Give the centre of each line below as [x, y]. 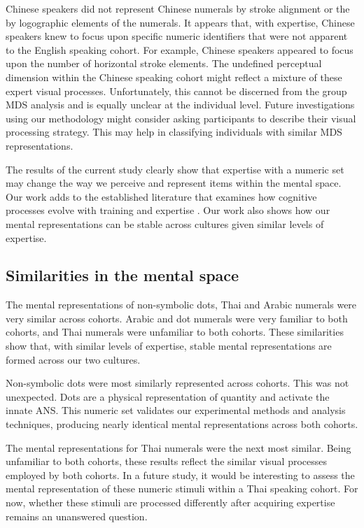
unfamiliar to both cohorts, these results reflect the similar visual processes [167, 461]
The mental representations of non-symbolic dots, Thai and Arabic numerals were [181, 305]
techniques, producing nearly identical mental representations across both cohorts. [182, 424]
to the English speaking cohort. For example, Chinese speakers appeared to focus [180, 49]
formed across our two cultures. [73, 359]
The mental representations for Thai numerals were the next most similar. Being [178, 447]
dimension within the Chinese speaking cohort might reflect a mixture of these [174, 77]
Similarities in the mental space [122, 275]
